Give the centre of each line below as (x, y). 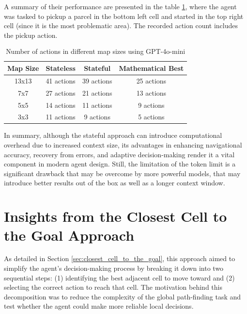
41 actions (61, 80)
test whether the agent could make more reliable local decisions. (99, 306)
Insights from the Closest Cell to (116, 216)
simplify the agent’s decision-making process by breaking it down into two (114, 268)
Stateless (61, 68)
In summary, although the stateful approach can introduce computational (113, 135)
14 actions (61, 105)
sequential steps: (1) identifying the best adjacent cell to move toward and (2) (119, 277)
